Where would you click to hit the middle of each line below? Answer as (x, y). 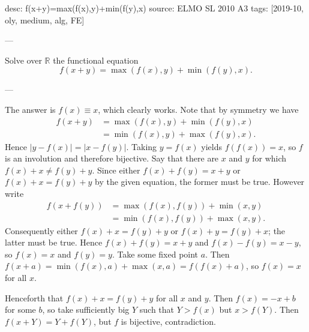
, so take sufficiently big (86, 309)
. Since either (116, 170)
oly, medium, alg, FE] (45, 20)
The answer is (30, 109)
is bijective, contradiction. (168, 321)
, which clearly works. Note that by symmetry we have (198, 109)
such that (157, 309)
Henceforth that (34, 297)
